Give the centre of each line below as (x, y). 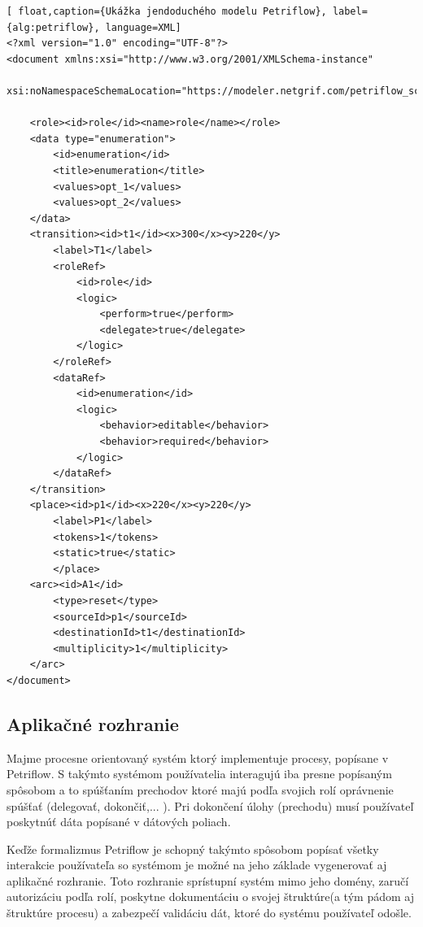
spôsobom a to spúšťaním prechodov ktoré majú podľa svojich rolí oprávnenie (200, 789)
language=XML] (143, 27)
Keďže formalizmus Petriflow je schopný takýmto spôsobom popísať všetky (193, 849)
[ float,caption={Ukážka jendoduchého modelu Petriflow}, (167, 11)
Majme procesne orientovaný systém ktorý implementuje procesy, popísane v (198, 757)
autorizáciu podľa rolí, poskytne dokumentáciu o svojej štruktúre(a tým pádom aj (210, 897)
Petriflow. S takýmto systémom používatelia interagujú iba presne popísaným (199, 774)
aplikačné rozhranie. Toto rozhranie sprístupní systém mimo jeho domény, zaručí (208, 880)
